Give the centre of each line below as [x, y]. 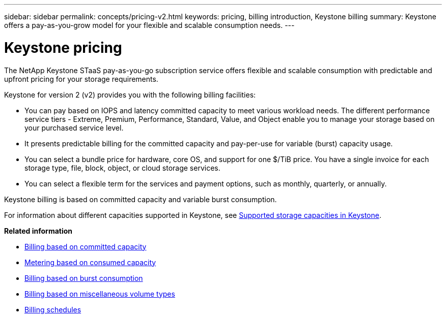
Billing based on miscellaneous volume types [100, 294]
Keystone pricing [63, 47]
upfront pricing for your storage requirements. [81, 79]
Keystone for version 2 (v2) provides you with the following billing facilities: [130, 94]
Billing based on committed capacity [86, 246]
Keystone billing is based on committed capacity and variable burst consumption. [141, 199]
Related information [38, 231]
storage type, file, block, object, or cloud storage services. [122, 168]
